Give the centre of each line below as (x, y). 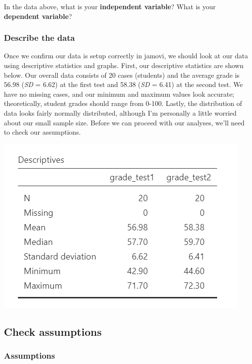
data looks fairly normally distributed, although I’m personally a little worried (120, 113)
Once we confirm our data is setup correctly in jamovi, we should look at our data (126, 56)
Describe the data (39, 38)
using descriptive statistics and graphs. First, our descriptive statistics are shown (124, 65)
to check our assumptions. (42, 132)
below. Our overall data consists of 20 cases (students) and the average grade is (122, 75)
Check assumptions (53, 331)
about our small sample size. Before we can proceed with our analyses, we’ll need (124, 122)
